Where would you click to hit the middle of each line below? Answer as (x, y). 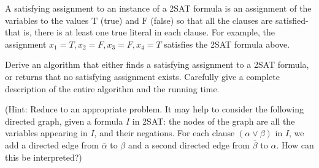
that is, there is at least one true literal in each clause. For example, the (140, 32)
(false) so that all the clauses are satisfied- (229, 20)
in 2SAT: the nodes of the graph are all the (213, 121)
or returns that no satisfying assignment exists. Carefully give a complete (142, 76)
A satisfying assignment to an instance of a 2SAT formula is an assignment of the (158, 8)
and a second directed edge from (189, 144)
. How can (295, 144)
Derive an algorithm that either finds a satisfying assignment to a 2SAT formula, (157, 64)
